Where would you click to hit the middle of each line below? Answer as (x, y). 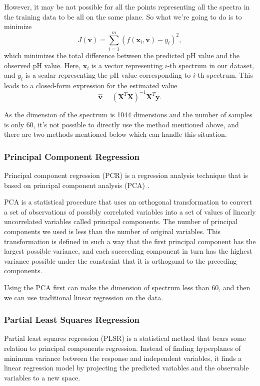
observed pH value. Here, (42, 65)
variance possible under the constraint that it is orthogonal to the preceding (120, 260)
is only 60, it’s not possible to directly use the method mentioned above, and (121, 124)
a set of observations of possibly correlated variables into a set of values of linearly (130, 211)
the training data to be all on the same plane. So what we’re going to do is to (123, 16)
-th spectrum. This (224, 75)
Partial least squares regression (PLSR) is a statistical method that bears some (125, 338)
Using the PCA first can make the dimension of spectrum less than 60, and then (127, 287)
